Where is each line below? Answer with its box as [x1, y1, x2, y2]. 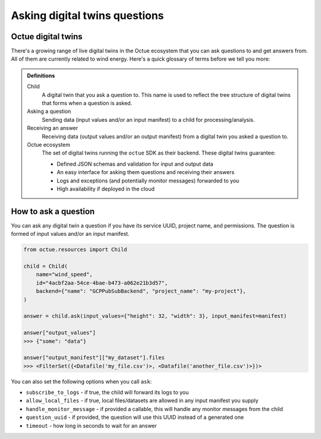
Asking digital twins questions [11, 9, 164, 22]
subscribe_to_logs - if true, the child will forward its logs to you [26, 389, 189, 396]
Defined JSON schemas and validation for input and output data [56, 160, 213, 168]
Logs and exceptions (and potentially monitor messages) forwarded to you [56, 177, 240, 184]
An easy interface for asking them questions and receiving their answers [56, 169, 235, 176]
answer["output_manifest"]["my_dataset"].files [23, 354, 165, 361]
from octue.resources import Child [23, 247, 127, 253]
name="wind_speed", [36, 271, 93, 278]
